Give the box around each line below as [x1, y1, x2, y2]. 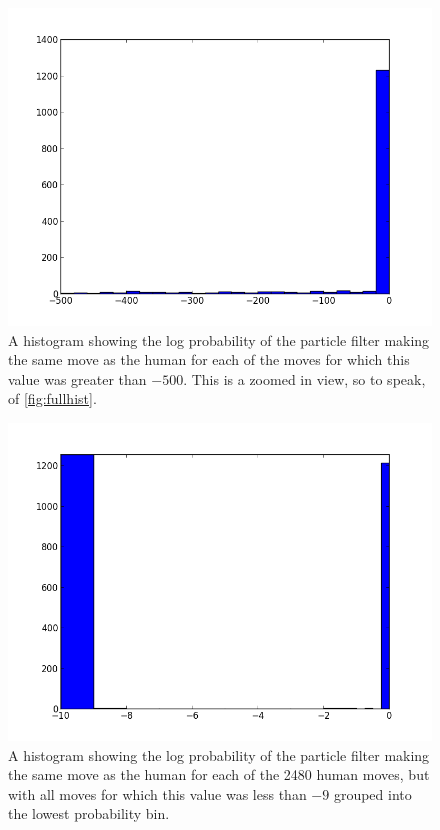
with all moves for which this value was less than [8, 783, 307, 804]
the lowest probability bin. [8, 803, 170, 824]
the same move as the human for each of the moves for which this [8, 349, 410, 370]
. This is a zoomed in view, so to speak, [183, 368, 426, 389]
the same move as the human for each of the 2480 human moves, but [8, 764, 430, 785]
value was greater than [8, 368, 147, 389]
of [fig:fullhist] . [8, 388, 97, 409]
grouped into [333, 783, 412, 804]
